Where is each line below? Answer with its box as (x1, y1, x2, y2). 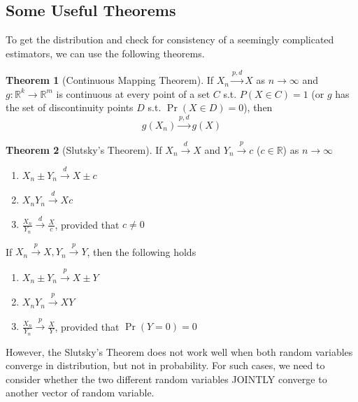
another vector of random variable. (6, 385, 155, 400)
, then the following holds (87, 244, 196, 259)
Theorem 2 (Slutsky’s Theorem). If (6, 142, 162, 157)
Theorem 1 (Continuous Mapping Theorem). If (6, 73, 214, 87)
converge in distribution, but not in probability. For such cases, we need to (6, 358, 325, 373)
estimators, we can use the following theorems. (6, 45, 205, 60)
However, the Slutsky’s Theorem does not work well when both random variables (6, 344, 353, 359)
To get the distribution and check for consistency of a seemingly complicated (6, 32, 334, 47)
